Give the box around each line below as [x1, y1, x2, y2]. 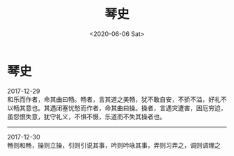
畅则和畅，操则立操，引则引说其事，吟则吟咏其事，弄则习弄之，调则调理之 [7, 141, 221, 149]
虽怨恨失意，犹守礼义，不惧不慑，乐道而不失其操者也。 [7, 112, 166, 121]
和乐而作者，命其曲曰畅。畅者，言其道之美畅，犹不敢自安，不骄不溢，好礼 [7, 95, 221, 103]
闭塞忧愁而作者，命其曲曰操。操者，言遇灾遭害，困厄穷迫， [55, 103, 227, 112]
